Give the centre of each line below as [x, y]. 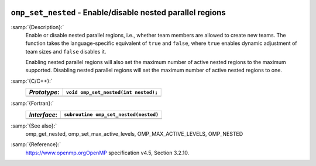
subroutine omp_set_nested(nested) [111, 114]
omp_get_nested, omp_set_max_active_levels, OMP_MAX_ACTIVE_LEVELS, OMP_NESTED [134, 134]
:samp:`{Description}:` [37, 27]
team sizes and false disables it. [66, 51]
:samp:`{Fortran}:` [32, 103]
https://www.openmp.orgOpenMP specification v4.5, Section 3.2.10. [107, 153]
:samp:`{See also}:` [34, 126]
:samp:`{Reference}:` [36, 144]
